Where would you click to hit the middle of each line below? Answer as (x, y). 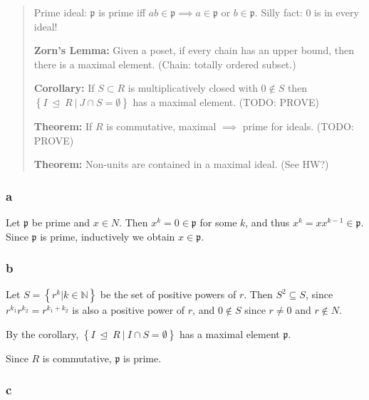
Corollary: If (64, 88)
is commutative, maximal (161, 126)
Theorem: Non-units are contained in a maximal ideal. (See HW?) (181, 164)
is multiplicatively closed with (193, 88)
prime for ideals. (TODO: (298, 126)
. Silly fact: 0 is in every (307, 12)
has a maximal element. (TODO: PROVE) (226, 101)
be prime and (61, 222)
